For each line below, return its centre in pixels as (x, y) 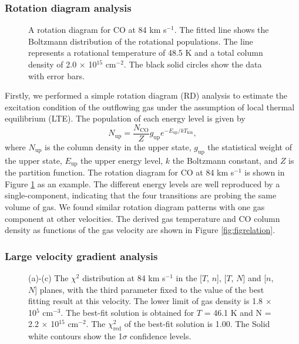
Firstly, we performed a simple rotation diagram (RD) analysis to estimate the (146, 95)
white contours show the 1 (75, 336)
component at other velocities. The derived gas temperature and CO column (142, 218)
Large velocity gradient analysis (81, 256)
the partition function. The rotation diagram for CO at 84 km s (120, 172)
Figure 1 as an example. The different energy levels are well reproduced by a (142, 183)
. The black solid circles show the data (193, 64)
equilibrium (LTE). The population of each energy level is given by (125, 118)
